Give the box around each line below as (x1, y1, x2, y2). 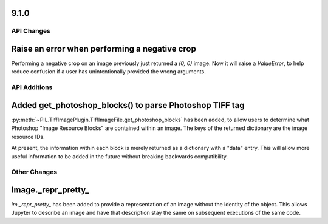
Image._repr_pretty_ (11, 185, 89, 195)
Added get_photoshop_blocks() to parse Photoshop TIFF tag (11, 100, 245, 110)
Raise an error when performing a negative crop (11, 44, 197, 54)
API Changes (11, 27, 51, 35)
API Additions (11, 83, 53, 92)
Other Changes (11, 168, 58, 176)
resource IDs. (11, 133, 45, 140)
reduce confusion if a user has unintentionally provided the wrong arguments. (11, 68, 206, 75)
